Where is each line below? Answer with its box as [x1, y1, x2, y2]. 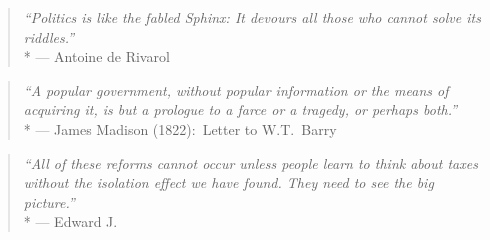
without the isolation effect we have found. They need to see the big [23, 172, 434, 193]
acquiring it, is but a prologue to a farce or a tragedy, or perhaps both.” [23, 99, 458, 120]
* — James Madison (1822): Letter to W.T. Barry [23, 118, 337, 139]
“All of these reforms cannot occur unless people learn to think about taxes [23, 152, 478, 173]
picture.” [23, 191, 75, 212]
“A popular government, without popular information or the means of [23, 79, 449, 100]
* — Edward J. [23, 211, 118, 232]
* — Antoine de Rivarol [23, 46, 170, 67]
